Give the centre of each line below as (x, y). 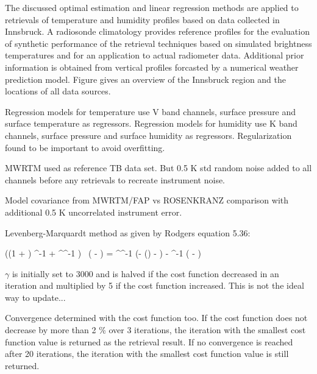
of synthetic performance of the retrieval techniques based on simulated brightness (158, 43)
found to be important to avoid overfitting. (85, 147)
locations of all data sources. (58, 91)
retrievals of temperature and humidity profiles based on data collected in (142, 19)
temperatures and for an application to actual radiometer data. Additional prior (155, 55)
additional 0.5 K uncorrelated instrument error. (94, 212)
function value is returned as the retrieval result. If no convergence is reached (149, 341)
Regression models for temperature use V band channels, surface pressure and (151, 111)
